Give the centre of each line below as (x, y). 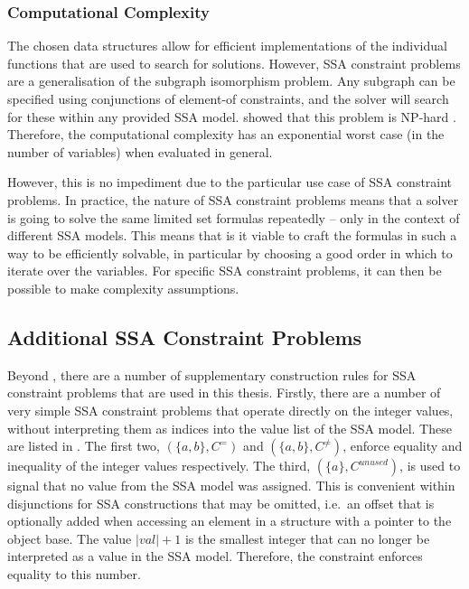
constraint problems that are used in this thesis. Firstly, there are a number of (224, 393)
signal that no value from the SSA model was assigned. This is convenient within (231, 486)
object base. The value (70, 538)
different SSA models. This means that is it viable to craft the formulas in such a (232, 235)
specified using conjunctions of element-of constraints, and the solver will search (228, 98)
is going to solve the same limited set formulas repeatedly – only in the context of (234, 217)
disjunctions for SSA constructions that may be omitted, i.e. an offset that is (221, 503)
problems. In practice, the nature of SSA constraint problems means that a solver (233, 199)
